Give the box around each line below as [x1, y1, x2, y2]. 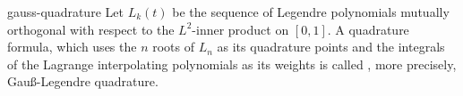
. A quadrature [327, 20, 409, 38]
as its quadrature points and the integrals [217, 37, 445, 56]
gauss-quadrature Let [7, 3, 124, 20]
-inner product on [192, 20, 289, 38]
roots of [152, 37, 194, 56]
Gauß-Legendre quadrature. [7, 72, 159, 91]
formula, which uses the [7, 37, 137, 56]
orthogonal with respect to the [7, 20, 175, 38]
